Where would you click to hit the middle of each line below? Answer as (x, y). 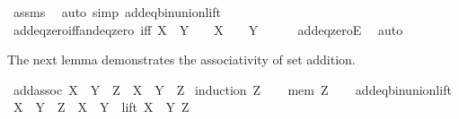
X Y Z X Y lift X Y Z (101, 107)
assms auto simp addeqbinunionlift (117, 12)
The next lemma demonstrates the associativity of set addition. (181, 59)
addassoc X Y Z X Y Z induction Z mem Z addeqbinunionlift (232, 89)
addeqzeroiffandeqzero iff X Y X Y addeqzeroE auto (208, 29)
